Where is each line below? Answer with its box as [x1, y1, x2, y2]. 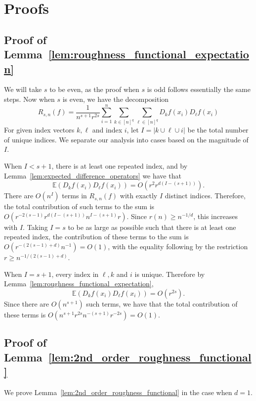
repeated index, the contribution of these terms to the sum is [4, 231, 189, 242]
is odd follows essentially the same [147, 84, 251, 94]
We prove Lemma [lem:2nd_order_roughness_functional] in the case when [4, 387, 232, 397]
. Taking [23, 222, 48, 232]
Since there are [4, 298, 49, 309]
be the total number [187, 125, 249, 135]
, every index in [51, 268, 99, 279]
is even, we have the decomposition [62, 93, 169, 104]
